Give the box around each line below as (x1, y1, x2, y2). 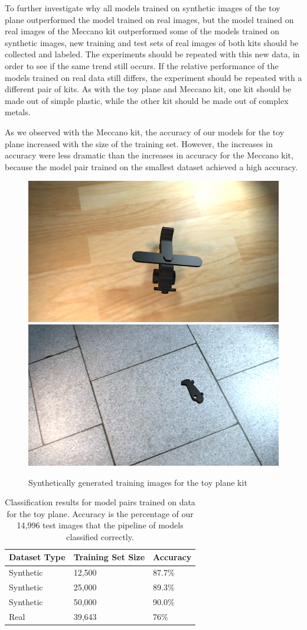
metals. (5, 106, 31, 118)
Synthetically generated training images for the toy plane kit (28, 476, 247, 488)
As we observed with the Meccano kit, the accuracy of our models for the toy (5, 125, 285, 138)
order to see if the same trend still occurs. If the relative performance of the (5, 59, 279, 72)
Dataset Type (9, 551, 66, 563)
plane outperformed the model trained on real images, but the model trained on (5, 13, 294, 25)
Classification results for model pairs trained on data (5, 496, 195, 508)
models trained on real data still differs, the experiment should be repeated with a (5, 71, 302, 83)
